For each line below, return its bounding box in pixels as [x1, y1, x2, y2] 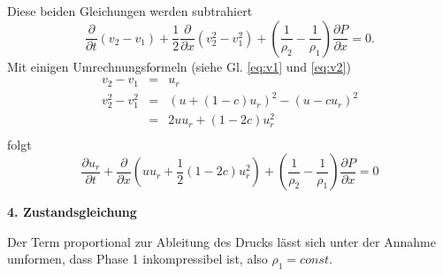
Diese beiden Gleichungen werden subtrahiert [7, 2, 253, 19]
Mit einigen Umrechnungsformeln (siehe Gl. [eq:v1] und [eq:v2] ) [7, 57, 351, 75]
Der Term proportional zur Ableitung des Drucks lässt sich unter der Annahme [7, 232, 436, 250]
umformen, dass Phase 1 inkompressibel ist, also [7, 249, 268, 268]
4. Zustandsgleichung [7, 203, 137, 221]
